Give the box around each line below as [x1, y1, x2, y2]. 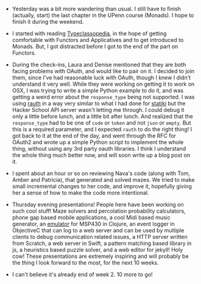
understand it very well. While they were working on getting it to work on [12, 80, 195, 88]
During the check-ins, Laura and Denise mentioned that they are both [12, 61, 186, 68]
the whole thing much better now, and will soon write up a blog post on [12, 151, 191, 159]
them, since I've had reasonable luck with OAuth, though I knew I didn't [12, 74, 191, 81]
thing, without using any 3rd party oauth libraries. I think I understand [12, 145, 186, 152]
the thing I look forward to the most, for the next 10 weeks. [12, 259, 160, 266]
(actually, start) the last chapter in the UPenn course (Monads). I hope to [12, 12, 194, 19]
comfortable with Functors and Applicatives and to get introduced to [12, 36, 184, 43]
